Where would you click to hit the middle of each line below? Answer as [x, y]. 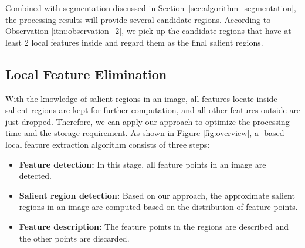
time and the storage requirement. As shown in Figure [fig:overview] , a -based [145, 133]
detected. [35, 176]
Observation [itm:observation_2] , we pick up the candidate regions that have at [148, 31]
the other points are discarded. [74, 238]
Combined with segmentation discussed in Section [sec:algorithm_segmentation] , [151, 8]
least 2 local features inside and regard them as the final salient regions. [134, 42]
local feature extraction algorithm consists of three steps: [108, 144]
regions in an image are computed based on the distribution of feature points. [158, 207]
